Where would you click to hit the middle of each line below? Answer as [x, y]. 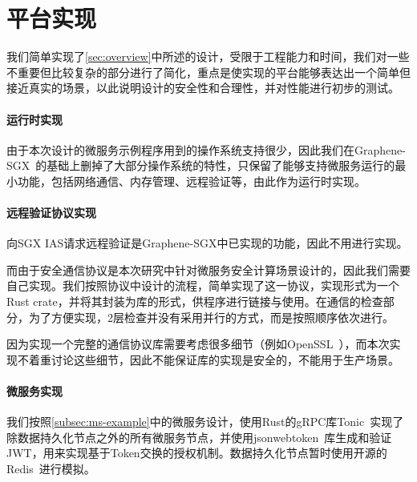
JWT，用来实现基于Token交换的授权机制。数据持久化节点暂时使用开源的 [197, 453]
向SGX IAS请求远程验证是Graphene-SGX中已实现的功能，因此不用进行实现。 [207, 243]
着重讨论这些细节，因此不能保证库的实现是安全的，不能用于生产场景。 [214, 359]
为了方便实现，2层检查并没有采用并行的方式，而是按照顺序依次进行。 [211, 317]
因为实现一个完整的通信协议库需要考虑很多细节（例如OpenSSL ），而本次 [198, 344]
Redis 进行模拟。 [51, 469]
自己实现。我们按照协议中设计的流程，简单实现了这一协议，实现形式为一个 [203, 285]
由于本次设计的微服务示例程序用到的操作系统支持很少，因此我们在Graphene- [206, 149]
